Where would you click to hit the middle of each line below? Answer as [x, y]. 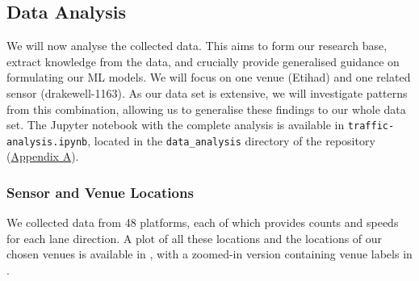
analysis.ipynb [47, 142]
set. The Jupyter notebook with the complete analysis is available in [176, 125]
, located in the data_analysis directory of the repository [231, 140]
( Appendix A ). [43, 156]
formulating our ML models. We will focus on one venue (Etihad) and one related [209, 77]
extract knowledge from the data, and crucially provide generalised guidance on [203, 61]
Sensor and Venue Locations [100, 192]
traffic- [371, 126]
